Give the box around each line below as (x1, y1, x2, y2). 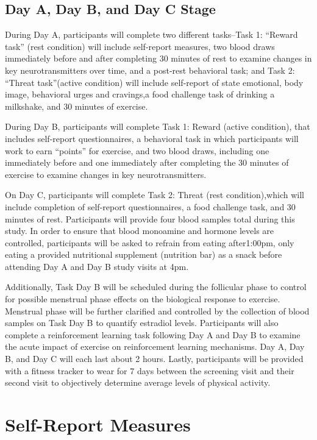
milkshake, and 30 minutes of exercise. (5, 99, 148, 112)
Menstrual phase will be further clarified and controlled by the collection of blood (5, 304, 310, 317)
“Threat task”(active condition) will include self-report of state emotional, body (5, 76, 304, 88)
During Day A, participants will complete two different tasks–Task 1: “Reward (5, 28, 298, 41)
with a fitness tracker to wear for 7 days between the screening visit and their (5, 364, 294, 377)
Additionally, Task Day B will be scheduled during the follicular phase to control (5, 280, 307, 293)
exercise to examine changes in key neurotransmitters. (5, 168, 207, 180)
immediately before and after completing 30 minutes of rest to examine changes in (5, 52, 312, 65)
